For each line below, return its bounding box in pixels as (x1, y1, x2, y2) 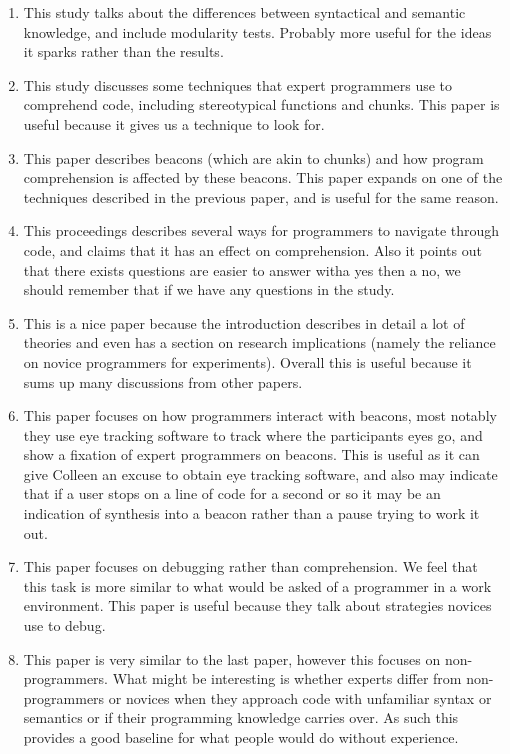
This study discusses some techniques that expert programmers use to (23, 74, 453, 95)
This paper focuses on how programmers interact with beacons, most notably (23, 405, 497, 426)
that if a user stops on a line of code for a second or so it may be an (23, 483, 441, 504)
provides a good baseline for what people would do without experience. (23, 727, 459, 747)
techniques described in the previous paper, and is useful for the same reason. (23, 186, 499, 207)
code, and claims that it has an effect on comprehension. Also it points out (23, 239, 482, 260)
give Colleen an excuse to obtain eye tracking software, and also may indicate (23, 463, 498, 484)
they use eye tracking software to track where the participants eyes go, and (23, 424, 483, 445)
